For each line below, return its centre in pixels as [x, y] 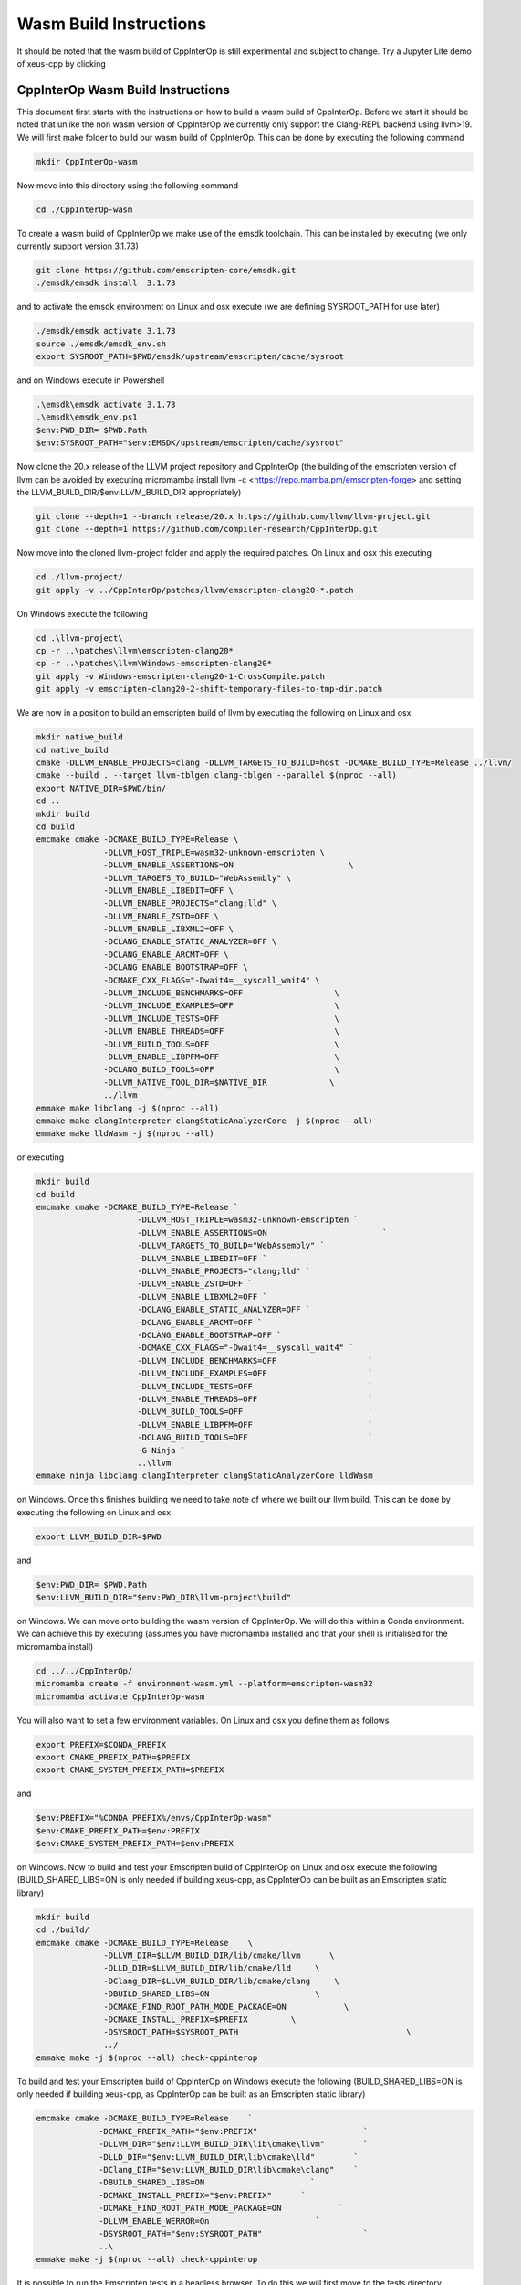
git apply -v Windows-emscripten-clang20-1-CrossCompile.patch [181, 676]
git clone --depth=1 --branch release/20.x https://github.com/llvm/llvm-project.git [233, 516]
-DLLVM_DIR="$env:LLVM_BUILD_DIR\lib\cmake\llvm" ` [234, 2144]
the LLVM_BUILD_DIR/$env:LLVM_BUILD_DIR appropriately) [129, 492]
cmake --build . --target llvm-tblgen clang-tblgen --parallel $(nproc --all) [216, 776]
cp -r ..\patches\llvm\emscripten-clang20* [135, 651]
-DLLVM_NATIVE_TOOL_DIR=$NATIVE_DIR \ [219, 1082]
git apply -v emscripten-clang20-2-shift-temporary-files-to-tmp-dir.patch [209, 689]
